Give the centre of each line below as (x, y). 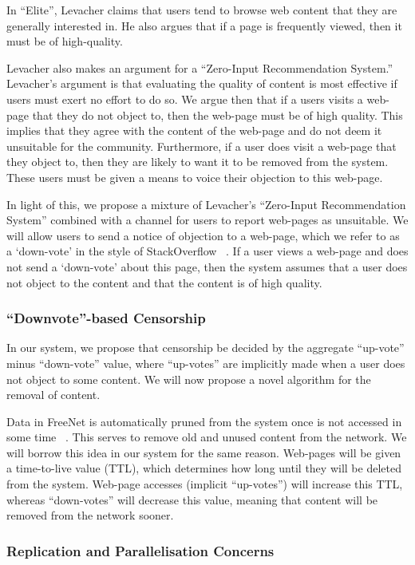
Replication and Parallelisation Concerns (140, 550)
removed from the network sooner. (90, 515)
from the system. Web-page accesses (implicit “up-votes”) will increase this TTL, (205, 484)
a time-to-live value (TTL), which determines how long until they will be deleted (204, 468)
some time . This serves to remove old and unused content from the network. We (207, 437)
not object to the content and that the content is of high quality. (164, 282)
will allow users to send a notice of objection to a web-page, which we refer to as (203, 235)
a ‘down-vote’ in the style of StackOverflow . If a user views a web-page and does (207, 251)
